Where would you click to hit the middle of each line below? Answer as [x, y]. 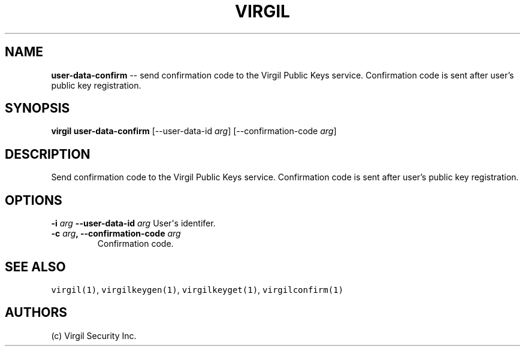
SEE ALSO [35, 267]
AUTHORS [36, 313]
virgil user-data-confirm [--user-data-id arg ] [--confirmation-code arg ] [194, 131]
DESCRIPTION [48, 154]
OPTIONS [34, 200]
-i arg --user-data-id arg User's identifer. [133, 223]
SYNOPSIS [37, 108]
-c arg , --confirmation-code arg [116, 234]
